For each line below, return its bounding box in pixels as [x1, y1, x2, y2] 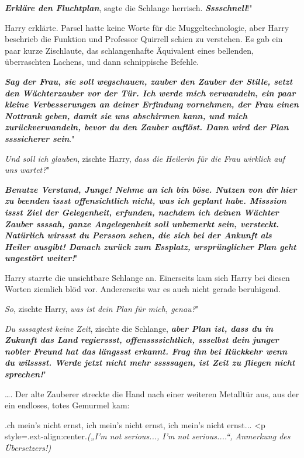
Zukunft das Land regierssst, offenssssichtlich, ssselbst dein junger [5, 334, 279, 346]
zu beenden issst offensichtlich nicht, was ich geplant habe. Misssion [5, 195, 286, 207]
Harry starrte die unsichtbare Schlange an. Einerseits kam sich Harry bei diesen [5, 271, 290, 283]
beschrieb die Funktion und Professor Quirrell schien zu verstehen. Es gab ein [5, 33, 283, 45]
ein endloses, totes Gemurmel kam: [5, 399, 130, 411]
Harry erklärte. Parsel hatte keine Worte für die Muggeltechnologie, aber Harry [5, 21, 289, 33]
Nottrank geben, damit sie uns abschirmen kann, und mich [5, 109, 247, 122]
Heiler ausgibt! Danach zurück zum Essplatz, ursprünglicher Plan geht [5, 240, 296, 252]
